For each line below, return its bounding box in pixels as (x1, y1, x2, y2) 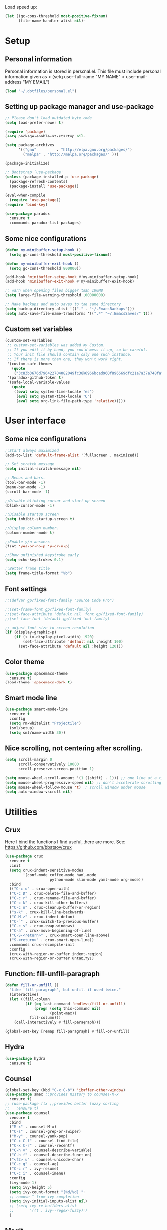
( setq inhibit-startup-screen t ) (5, 517, 75, 522)
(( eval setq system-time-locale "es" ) (14, 389, 94, 394)
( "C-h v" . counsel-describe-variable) (9, 1148, 92, 1153)
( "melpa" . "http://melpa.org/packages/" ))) (23, 152, 119, 157)
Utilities (5, 806, 38, 818)
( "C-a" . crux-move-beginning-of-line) (9, 928, 92, 933)
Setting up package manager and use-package (5, 102, 154, 111)
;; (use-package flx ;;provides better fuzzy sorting (5, 1101, 119, 1106)
